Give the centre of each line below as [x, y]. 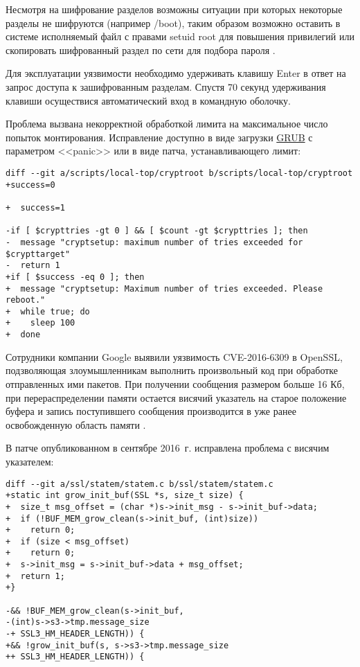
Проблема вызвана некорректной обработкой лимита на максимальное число [167, 124]
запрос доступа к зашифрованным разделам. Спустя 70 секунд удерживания [166, 86]
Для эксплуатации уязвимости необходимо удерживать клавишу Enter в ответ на [176, 73]
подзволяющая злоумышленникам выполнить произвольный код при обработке [172, 370]
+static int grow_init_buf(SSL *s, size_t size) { [125, 496]
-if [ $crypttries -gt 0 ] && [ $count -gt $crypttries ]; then [157, 231]
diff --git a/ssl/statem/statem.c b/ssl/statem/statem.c [139, 484]
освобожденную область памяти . [76, 424]
